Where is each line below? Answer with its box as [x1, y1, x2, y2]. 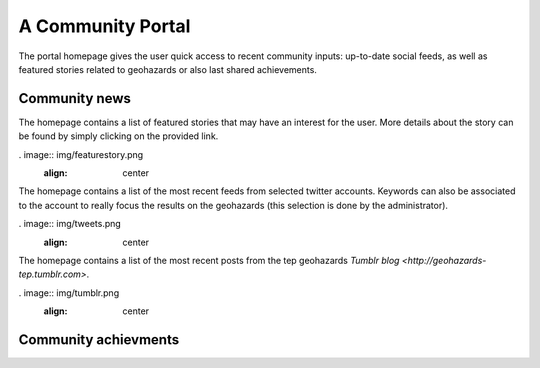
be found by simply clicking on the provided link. [18, 130, 219, 142]
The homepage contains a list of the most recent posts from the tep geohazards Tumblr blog [18, 254, 400, 266]
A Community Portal [18, 15, 191, 37]
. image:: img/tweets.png [18, 218, 122, 230]
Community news [18, 90, 132, 107]
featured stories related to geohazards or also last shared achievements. [18, 63, 317, 75]
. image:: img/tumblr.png [18, 286, 120, 299]
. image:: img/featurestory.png [18, 148, 144, 160]
